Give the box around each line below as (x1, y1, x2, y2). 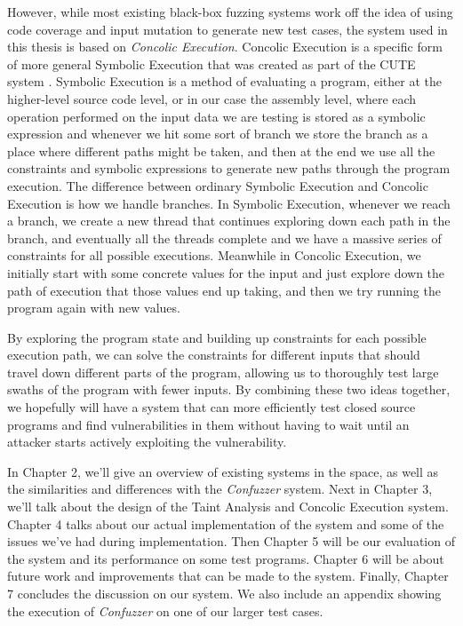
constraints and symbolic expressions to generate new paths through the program (7, 159, 451, 178)
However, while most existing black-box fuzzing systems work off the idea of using (7, 3, 453, 20)
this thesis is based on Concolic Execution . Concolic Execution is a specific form (7, 37, 443, 56)
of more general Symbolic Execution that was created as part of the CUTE (7, 54, 416, 73)
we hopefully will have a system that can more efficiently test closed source (7, 398, 416, 416)
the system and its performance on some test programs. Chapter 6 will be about (7, 549, 444, 567)
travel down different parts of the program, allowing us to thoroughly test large (7, 362, 439, 381)
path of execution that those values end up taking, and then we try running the (7, 281, 441, 299)
